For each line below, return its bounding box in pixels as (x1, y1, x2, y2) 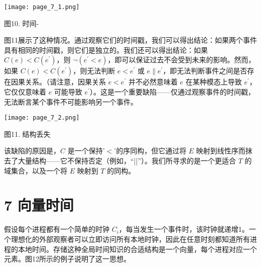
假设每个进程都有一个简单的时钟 (4, 224, 109, 234)
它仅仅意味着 (4, 86, 46, 97)
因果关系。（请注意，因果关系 (11, 76, 106, 87)
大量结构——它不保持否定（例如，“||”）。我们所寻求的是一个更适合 (18, 155, 236, 166)
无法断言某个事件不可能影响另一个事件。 (4, 96, 138, 107)
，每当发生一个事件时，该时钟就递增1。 (118, 224, 249, 234)
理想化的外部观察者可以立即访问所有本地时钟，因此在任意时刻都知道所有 (11, 233, 250, 244)
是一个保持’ (67, 145, 105, 156)
